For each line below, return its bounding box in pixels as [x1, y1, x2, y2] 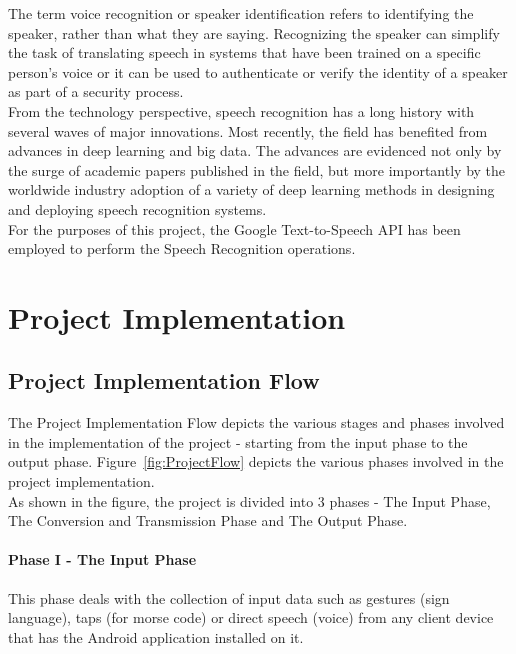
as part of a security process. [8, 81, 184, 102]
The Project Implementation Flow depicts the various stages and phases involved [8, 412, 505, 433]
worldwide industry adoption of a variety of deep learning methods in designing [8, 179, 495, 200]
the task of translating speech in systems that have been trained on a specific [8, 42, 481, 63]
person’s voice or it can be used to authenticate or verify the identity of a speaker [8, 61, 508, 82]
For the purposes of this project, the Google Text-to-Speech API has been [8, 218, 461, 239]
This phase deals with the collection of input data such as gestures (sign [8, 587, 450, 608]
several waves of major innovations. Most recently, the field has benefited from [8, 120, 488, 141]
